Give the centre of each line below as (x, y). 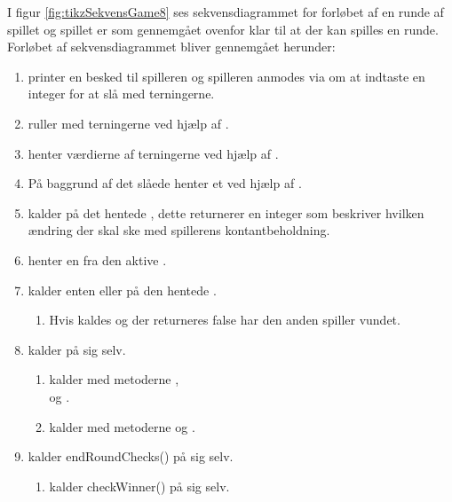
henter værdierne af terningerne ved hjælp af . (153, 153)
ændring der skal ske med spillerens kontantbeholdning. (179, 230)
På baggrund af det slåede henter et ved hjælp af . (165, 183)
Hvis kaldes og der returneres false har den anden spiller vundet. (225, 320)
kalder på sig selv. (77, 349)
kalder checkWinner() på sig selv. (139, 486)
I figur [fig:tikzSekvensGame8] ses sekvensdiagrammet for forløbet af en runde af (226, 12)
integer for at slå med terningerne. (121, 94)
